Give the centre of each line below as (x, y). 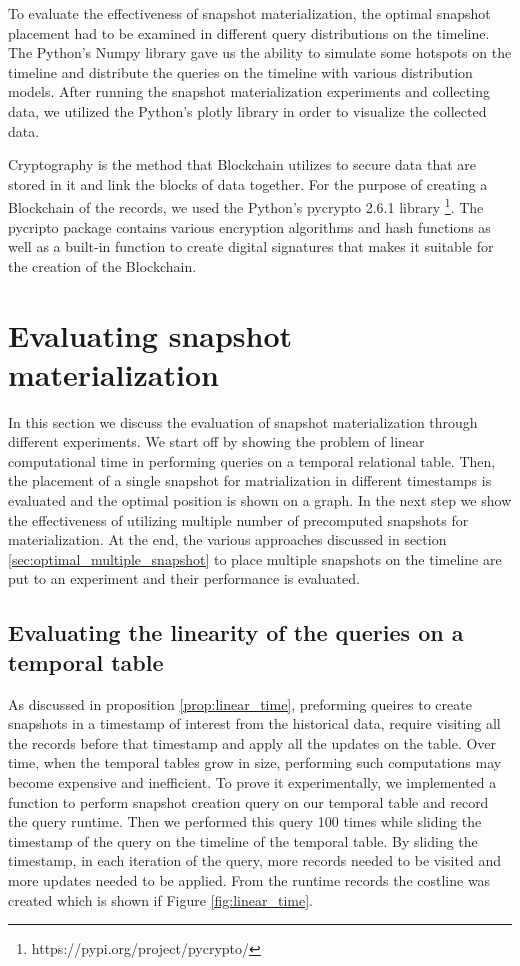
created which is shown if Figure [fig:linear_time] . (160, 899)
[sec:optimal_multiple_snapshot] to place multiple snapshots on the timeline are (255, 558)
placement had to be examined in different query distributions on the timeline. (249, 32)
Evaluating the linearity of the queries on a (236, 632)
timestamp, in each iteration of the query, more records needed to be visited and (255, 860)
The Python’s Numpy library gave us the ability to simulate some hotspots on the (260, 52)
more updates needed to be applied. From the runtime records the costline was (249, 879)
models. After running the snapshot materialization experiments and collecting (249, 91)
